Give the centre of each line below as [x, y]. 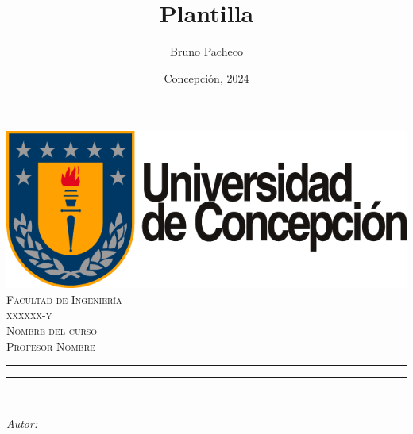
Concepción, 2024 [206, 77]
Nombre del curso [52, 330]
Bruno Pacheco [206, 51]
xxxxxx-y [29, 315]
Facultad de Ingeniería [64, 299]
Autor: [22, 422]
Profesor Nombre [51, 346]
